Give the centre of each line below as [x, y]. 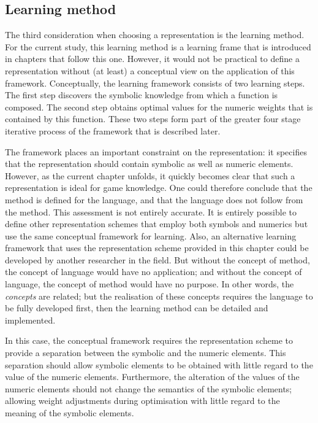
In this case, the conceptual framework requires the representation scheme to [149, 340]
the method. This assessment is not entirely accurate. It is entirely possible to [151, 211]
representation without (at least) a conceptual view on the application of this [150, 70]
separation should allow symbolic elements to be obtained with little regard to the [159, 364]
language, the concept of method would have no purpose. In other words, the [150, 284]
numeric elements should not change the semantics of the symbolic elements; [149, 388]
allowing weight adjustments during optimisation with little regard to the [142, 401]
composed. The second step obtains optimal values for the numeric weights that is [159, 107]
